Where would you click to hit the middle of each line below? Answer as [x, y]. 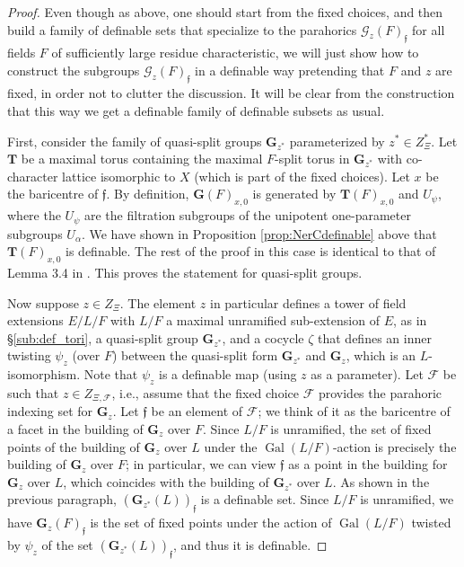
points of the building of [74, 446]
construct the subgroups [74, 70]
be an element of [197, 411]
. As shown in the [381, 481]
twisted [431, 523]
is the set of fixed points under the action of [211, 523]
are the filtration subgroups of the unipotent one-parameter [247, 215]
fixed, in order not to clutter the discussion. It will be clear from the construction [231, 93]
